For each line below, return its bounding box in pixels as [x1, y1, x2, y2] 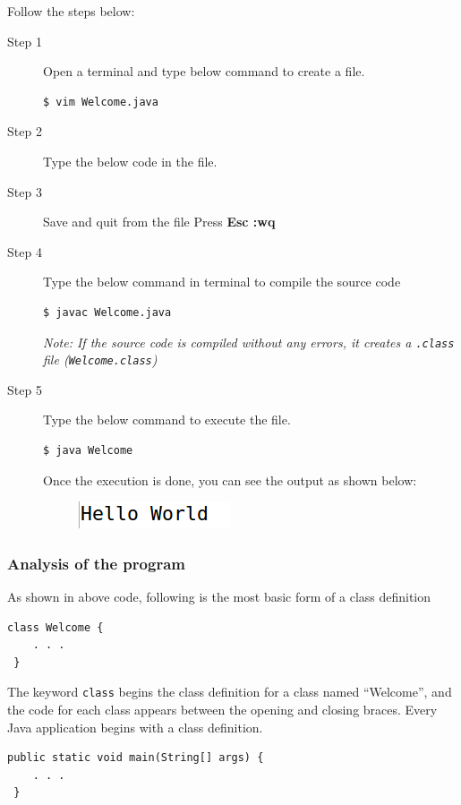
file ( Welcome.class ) [43, 350, 158, 369]
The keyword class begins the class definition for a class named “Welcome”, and [7, 682, 452, 701]
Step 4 [7, 242, 42, 261]
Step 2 [7, 122, 42, 141]
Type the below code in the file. [43, 151, 218, 170]
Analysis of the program [7, 552, 185, 574]
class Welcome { [7, 621, 104, 634]
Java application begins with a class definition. [7, 717, 263, 736]
